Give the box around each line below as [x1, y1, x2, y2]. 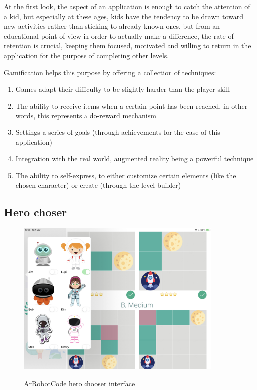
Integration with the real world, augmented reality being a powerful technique [15, 153, 254, 164]
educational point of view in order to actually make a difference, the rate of [4, 30, 234, 41]
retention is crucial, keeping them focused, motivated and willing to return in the [4, 40, 251, 51]
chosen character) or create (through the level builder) [15, 180, 181, 190]
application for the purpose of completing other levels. [4, 50, 169, 60]
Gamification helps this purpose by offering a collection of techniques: [4, 67, 216, 77]
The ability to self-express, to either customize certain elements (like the [15, 170, 236, 180]
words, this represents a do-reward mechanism [15, 110, 156, 121]
